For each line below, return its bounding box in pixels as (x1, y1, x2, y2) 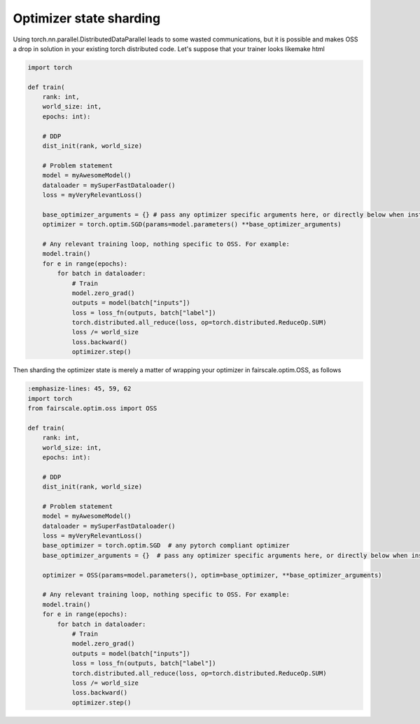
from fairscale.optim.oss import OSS (27, 404, 157, 412)
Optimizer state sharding (13, 11, 161, 26)
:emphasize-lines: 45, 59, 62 (27, 385, 132, 392)
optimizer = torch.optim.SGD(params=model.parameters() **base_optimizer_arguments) (42, 221, 342, 228)
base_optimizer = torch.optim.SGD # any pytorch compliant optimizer (42, 542, 290, 549)
